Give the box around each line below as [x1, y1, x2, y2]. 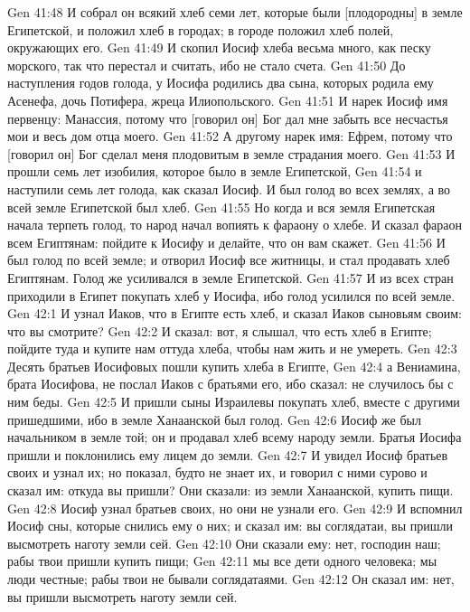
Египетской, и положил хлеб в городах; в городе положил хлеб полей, [7, 20, 394, 39]
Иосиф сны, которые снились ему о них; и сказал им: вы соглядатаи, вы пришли [7, 516, 453, 535]
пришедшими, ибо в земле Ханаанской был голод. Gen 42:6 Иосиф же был [7, 410, 421, 428]
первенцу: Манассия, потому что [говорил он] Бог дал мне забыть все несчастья [7, 108, 448, 127]
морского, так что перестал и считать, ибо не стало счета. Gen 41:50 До [7, 55, 406, 74]
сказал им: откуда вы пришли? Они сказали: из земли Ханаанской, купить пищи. [7, 481, 454, 500]
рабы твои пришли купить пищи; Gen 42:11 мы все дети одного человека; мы [7, 551, 437, 570]
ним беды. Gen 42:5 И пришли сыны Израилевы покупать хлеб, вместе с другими [7, 392, 460, 411]
